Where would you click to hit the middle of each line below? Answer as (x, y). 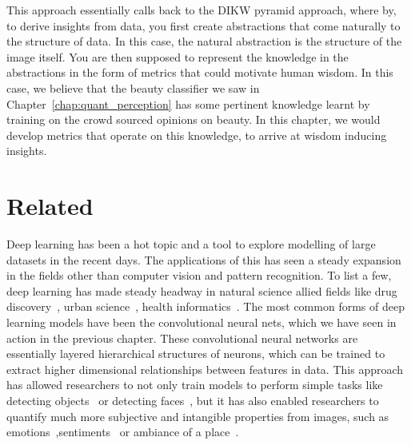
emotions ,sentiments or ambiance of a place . (123, 432)
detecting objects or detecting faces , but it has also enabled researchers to (193, 400)
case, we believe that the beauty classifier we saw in (133, 87)
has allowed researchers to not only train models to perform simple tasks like (195, 385)
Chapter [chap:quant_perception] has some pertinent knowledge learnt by (188, 103)
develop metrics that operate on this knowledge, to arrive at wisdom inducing (197, 135)
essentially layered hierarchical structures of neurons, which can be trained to (196, 354)
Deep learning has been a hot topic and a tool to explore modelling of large (191, 244)
